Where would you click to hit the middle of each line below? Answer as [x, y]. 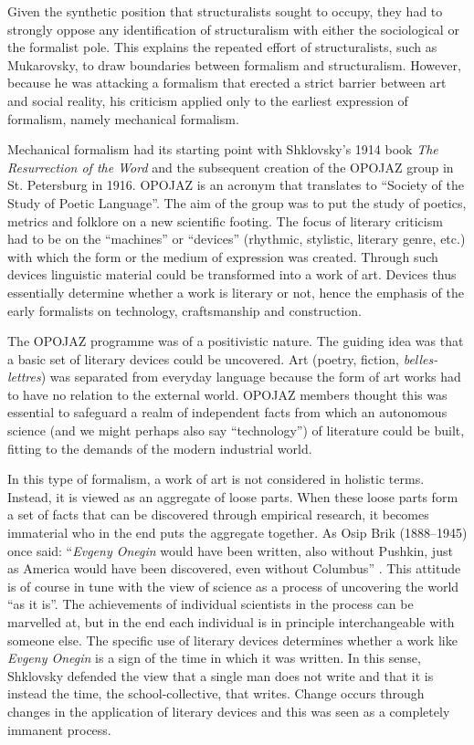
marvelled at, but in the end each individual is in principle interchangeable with [231, 622]
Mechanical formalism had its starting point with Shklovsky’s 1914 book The [223, 149]
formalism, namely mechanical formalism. [123, 118]
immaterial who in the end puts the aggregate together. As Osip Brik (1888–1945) [237, 533]
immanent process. [59, 729]
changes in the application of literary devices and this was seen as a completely [229, 711]
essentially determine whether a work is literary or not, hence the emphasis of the [236, 292]
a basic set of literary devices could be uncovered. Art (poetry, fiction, [203, 358]
